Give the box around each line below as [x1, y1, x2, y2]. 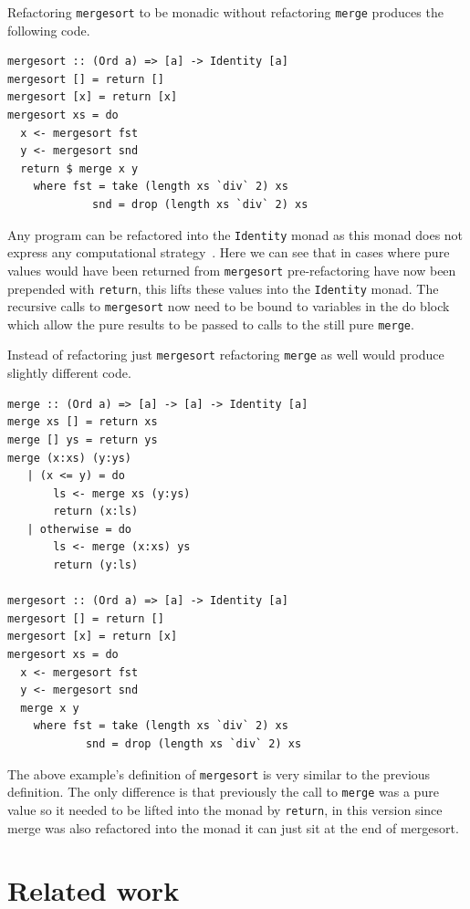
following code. [7, 20, 90, 39]
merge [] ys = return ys [7, 433, 158, 446]
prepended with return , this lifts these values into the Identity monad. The [7, 278, 439, 298]
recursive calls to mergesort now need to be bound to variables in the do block [7, 297, 450, 316]
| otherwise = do [26, 522, 132, 536]
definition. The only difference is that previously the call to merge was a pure [7, 782, 439, 801]
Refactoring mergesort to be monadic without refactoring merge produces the [7, 3, 444, 21]
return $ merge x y [20, 162, 139, 175]
